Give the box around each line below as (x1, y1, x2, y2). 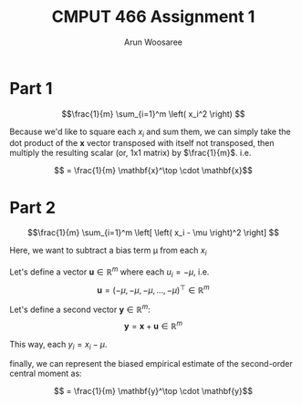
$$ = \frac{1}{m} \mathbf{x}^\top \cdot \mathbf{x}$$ (53, 165, 254, 176)
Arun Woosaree (124, 36, 182, 47)
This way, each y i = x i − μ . (9, 338, 108, 352)
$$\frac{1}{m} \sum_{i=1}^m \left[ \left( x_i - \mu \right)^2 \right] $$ (26, 227, 280, 238)
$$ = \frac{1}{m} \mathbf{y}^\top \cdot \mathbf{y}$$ (53, 386, 254, 397)
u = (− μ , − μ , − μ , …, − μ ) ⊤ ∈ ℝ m (97, 283, 210, 296)
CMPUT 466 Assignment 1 (51, 6, 255, 27)
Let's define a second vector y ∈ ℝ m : (9, 303, 151, 315)
